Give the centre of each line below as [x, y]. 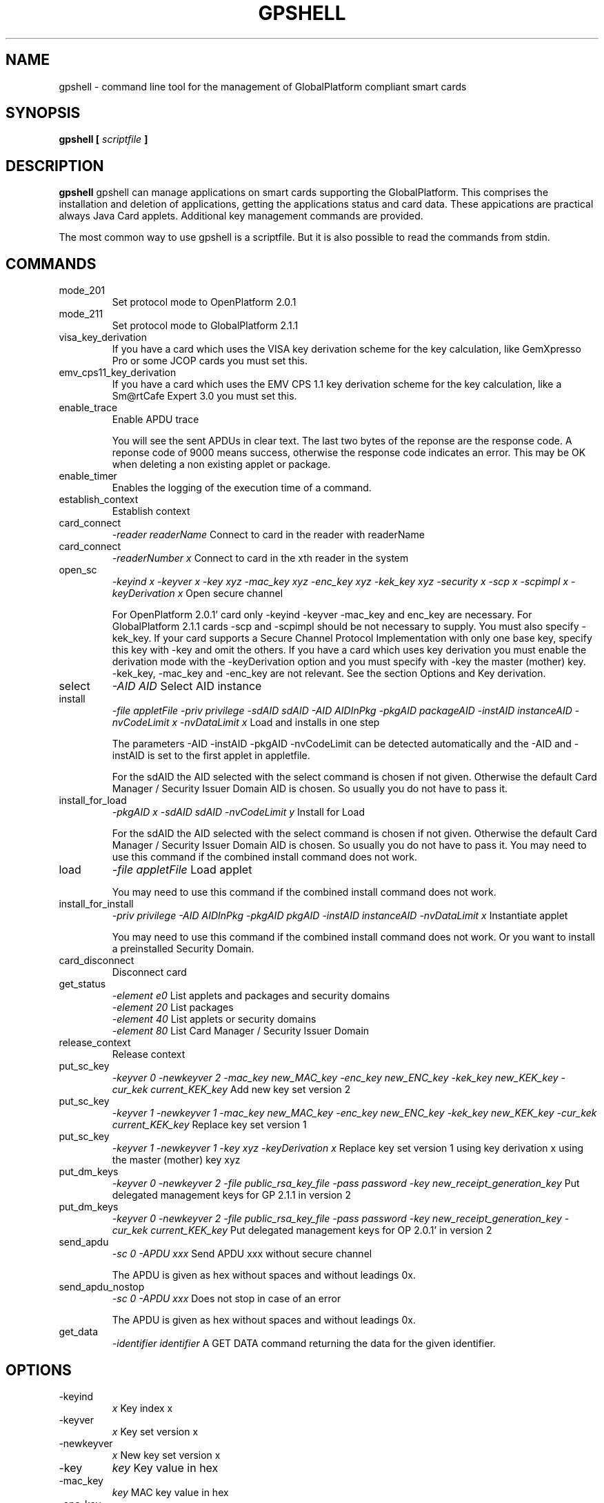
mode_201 [82, 291]
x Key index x [142, 1408]
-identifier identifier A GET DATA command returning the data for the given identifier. [304, 1344]
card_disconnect [97, 961]
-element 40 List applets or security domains [214, 1019]
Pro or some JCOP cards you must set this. [210, 361]
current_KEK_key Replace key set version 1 [209, 1125]
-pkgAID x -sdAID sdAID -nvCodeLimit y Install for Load [238, 812]
